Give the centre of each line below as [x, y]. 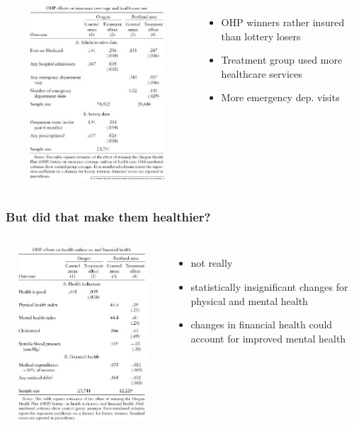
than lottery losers [261, 36]
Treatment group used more [282, 60]
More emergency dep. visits [280, 97]
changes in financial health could [262, 324]
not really [212, 263]
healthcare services [262, 73]
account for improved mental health [268, 338]
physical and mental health [249, 300]
